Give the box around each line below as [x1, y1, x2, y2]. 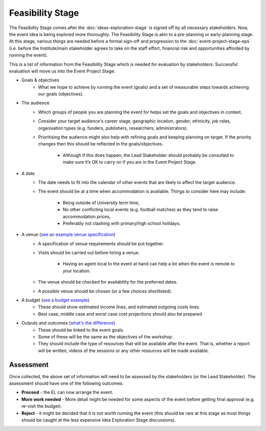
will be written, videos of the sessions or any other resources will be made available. [38, 348, 209, 354]
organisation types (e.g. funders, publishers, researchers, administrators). [38, 125, 188, 131]
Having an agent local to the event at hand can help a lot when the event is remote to [63, 261, 235, 267]
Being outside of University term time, [63, 200, 140, 206]
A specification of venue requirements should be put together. [38, 241, 165, 247]
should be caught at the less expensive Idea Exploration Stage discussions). [21, 417, 176, 423]
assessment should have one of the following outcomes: [9, 380, 124, 387]
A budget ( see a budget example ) [21, 297, 90, 303]
